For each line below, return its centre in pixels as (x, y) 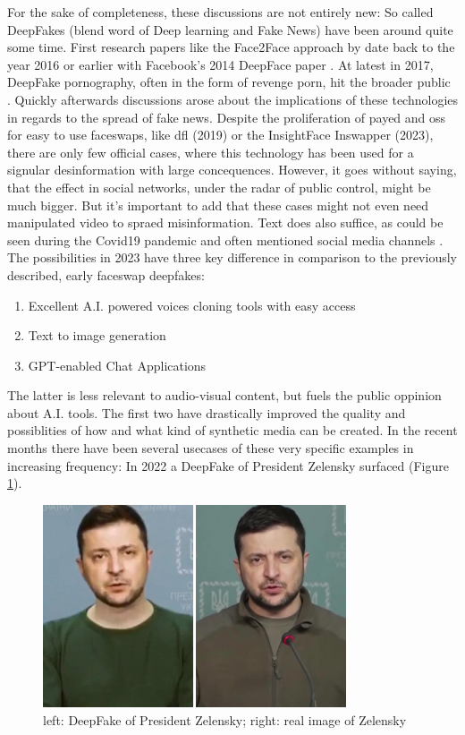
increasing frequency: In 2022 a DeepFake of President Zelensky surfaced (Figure (228, 465)
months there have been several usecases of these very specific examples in (211, 448)
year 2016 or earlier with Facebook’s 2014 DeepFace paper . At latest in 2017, (220, 64)
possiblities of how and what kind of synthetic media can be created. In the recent (232, 430)
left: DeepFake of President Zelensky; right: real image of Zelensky (225, 719)
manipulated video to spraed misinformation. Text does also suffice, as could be (225, 222)
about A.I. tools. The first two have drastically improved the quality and (207, 412)
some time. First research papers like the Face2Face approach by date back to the (231, 47)
